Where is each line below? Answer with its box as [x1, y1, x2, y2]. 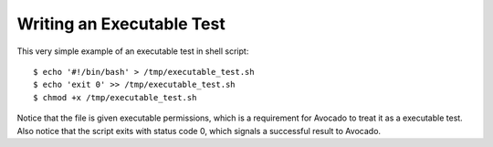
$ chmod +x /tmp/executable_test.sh [33, 92, 197, 102]
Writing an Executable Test [16, 14, 226, 34]
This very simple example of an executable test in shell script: [16, 46, 249, 57]
